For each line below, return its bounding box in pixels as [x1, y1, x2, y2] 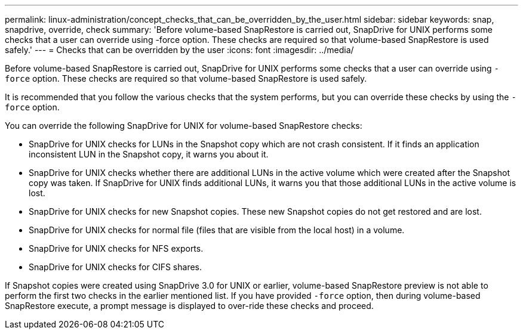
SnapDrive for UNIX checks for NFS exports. [29, 243, 204, 253]
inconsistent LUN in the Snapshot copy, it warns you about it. [29, 149, 269, 159]
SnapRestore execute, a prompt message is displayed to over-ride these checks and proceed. [5, 301, 374, 311]
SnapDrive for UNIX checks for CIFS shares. [29, 262, 202, 272]
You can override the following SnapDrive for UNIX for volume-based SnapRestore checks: [5, 120, 362, 131]
